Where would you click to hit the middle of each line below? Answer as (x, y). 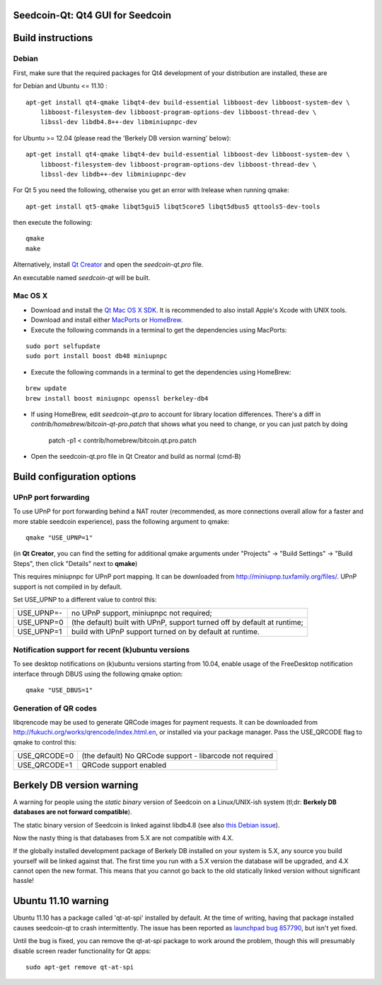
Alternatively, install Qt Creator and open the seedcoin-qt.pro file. (108, 265)
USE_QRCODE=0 (46, 756)
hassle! (24, 881)
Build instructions (53, 38)
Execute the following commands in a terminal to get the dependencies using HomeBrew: (161, 372)
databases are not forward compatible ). (73, 812)
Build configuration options (75, 476)
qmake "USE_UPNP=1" (59, 538)
